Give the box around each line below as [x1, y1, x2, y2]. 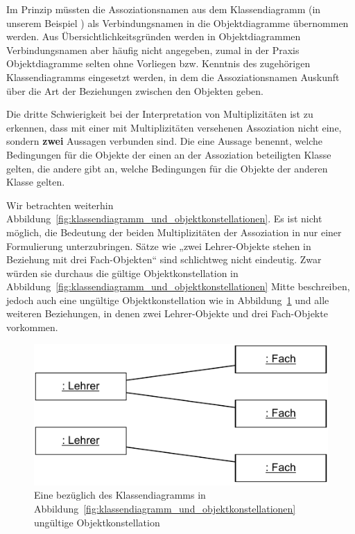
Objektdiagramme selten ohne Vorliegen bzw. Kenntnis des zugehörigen [6, 56, 311, 71]
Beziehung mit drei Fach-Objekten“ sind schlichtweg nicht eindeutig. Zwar [6, 252, 322, 267]
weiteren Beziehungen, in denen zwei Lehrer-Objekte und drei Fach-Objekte [6, 306, 328, 321]
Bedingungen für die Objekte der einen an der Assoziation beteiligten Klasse [6, 147, 331, 161]
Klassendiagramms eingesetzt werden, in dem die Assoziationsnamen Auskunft [6, 69, 340, 84]
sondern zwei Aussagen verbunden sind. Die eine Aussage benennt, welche [6, 134, 322, 148]
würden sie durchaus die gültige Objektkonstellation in [6, 265, 239, 280]
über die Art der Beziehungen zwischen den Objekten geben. [6, 83, 263, 98]
